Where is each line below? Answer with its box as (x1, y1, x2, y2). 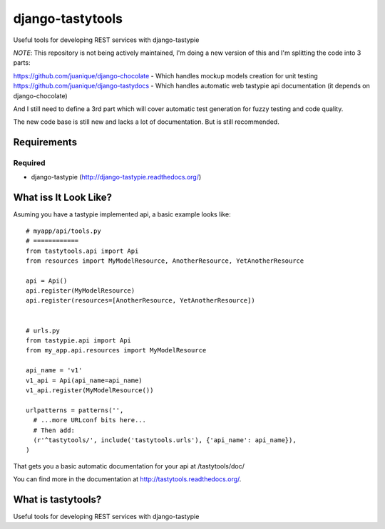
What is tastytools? (13, 493, 102, 506)
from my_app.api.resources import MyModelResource (26, 346, 207, 355)
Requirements (13, 136, 78, 149)
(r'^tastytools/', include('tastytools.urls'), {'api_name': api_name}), (33, 436, 297, 444)
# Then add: (33, 426, 75, 434)
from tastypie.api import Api (26, 337, 132, 345)
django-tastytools (13, 11, 123, 26)
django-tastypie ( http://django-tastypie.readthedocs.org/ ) (31, 173, 202, 182)
